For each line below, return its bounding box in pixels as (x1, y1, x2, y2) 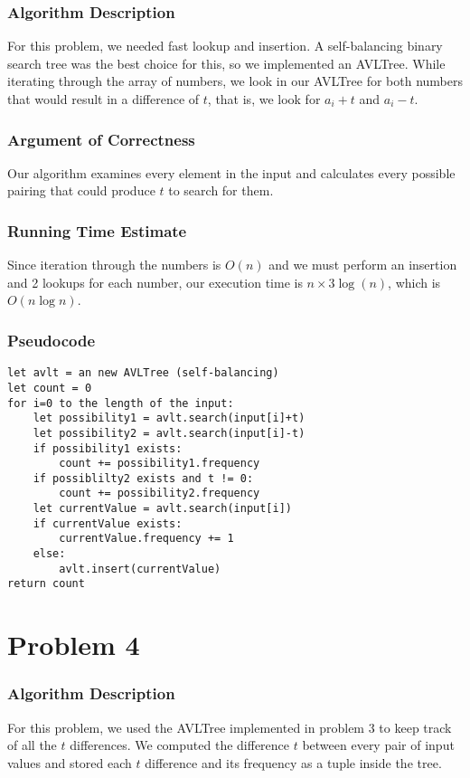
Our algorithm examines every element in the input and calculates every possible (7, 163, 456, 182)
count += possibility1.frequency (59, 457, 260, 470)
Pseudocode (7, 328, 96, 351)
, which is (388, 272, 441, 291)
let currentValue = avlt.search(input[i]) (33, 502, 292, 516)
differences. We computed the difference (70, 735, 290, 754)
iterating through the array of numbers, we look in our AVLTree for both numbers (7, 71, 463, 90)
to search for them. (168, 181, 274, 200)
